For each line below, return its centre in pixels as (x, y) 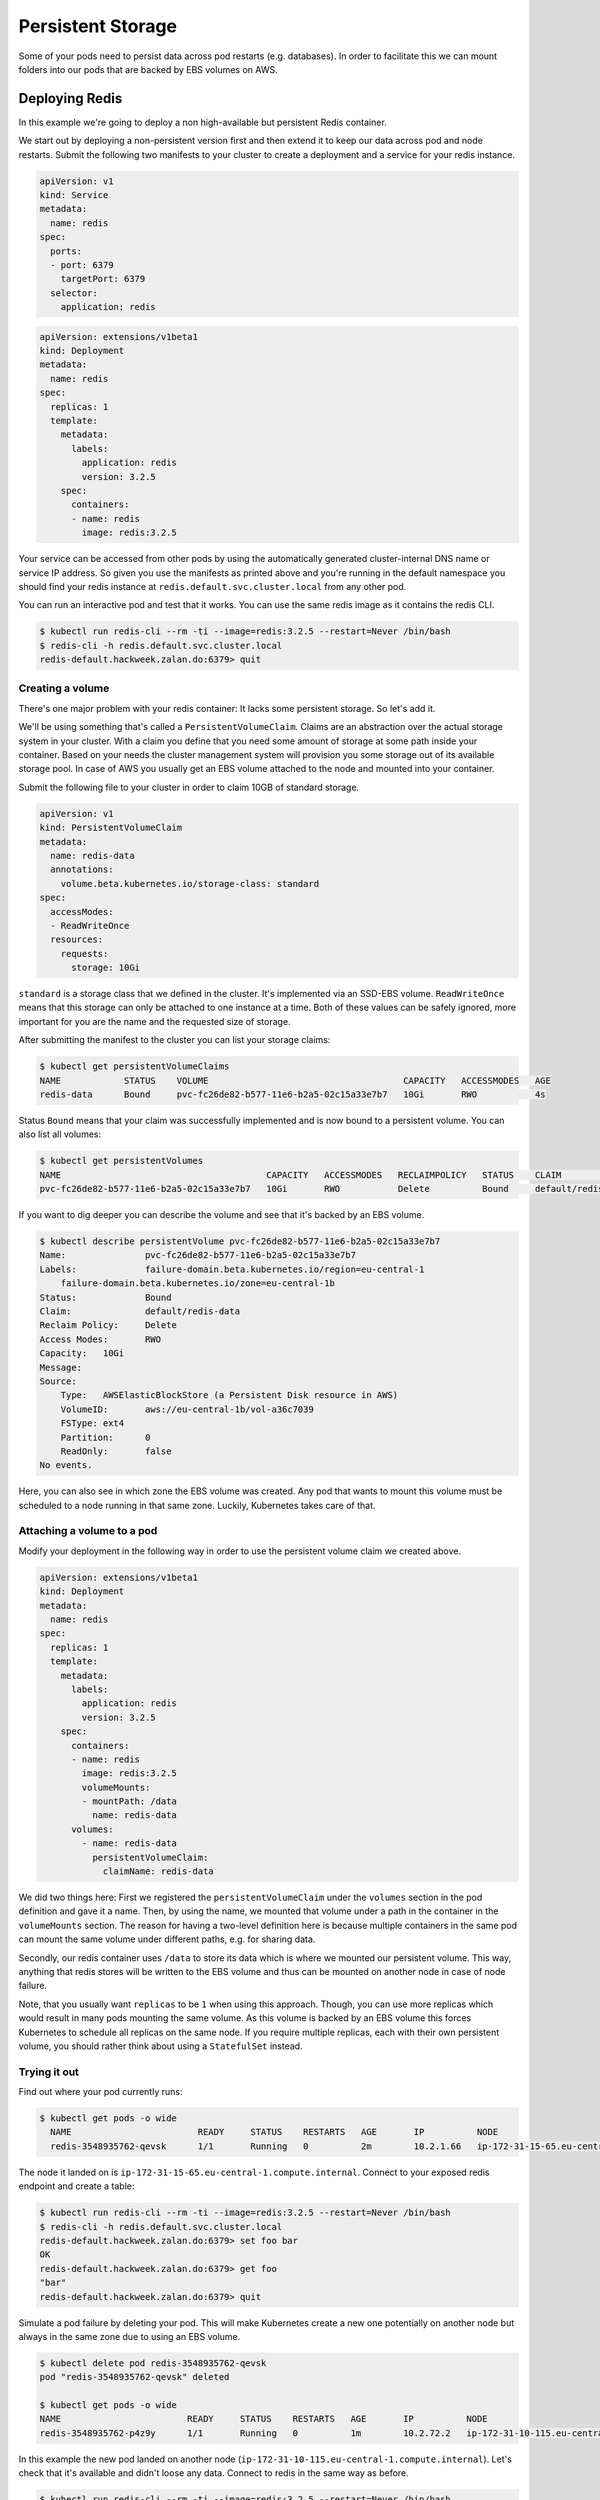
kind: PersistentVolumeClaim (111, 828)
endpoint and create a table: (76, 2186)
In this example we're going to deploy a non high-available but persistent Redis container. (202, 122)
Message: (61, 1367)
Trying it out (49, 2072)
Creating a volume (64, 688)
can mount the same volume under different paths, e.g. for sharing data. (167, 1939)
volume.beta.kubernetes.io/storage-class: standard (190, 883)
